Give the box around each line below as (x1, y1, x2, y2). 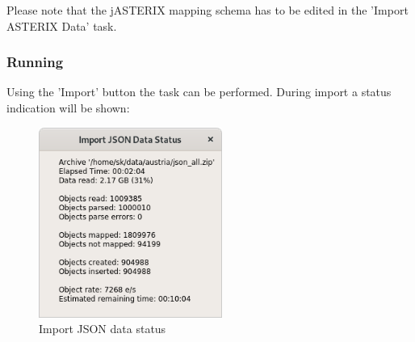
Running (6, 52, 64, 72)
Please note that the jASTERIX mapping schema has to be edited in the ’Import (6, 2, 409, 18)
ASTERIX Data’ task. (6, 17, 117, 34)
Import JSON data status (39, 320, 166, 337)
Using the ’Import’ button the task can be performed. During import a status (6, 83, 392, 100)
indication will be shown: (6, 99, 130, 116)
